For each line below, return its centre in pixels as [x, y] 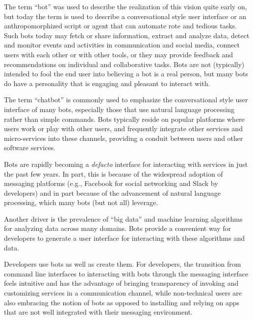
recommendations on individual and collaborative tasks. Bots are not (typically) [124, 64]
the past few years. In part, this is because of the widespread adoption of [114, 173]
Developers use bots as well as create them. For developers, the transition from [123, 264]
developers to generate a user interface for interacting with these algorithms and [124, 238]
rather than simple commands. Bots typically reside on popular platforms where [124, 119]
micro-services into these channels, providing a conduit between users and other [124, 138]
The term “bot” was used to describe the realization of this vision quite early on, [126, 6]
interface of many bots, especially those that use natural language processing [119, 109]
